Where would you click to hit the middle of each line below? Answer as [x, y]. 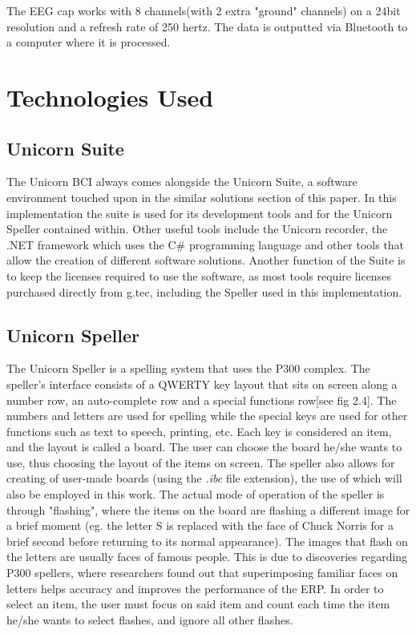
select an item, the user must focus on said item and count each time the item [198, 604]
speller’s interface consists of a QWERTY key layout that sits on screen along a [202, 384]
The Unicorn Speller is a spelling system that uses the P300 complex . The [188, 368]
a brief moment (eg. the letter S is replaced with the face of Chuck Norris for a [200, 525]
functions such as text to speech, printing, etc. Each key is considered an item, [199, 431]
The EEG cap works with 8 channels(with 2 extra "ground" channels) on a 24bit [204, 10]
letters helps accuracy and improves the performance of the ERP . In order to [195, 588]
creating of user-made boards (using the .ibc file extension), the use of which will [204, 478]
